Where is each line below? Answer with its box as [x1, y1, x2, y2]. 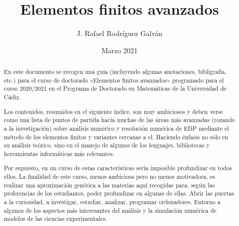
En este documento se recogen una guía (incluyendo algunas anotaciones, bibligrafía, [4, 67, 227, 76]
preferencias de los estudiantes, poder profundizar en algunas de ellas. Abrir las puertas [4, 189, 234, 198]
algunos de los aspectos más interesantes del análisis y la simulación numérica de [4, 206, 217, 214]
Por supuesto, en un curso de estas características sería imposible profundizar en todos [4, 164, 232, 172]
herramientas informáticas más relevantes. [4, 149, 114, 158]
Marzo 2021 [101, 45, 138, 55]
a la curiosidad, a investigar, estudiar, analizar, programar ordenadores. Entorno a [4, 198, 221, 206]
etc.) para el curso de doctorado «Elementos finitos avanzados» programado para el [4, 76, 224, 84]
